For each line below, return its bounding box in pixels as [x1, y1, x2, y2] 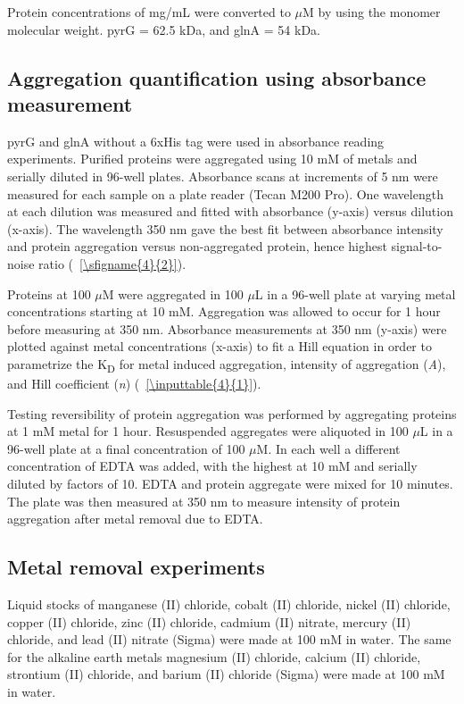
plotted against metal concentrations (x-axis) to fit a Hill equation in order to [7, 337, 432, 356]
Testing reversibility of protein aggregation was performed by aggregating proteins [7, 404, 457, 423]
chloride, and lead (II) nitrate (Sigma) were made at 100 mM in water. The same [7, 630, 452, 649]
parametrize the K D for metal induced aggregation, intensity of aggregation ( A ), [7, 354, 446, 375]
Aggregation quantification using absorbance [7, 63, 427, 91]
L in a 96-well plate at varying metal [254, 284, 456, 303]
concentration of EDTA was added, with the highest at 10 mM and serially [7, 457, 418, 475]
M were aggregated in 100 [102, 284, 244, 303]
